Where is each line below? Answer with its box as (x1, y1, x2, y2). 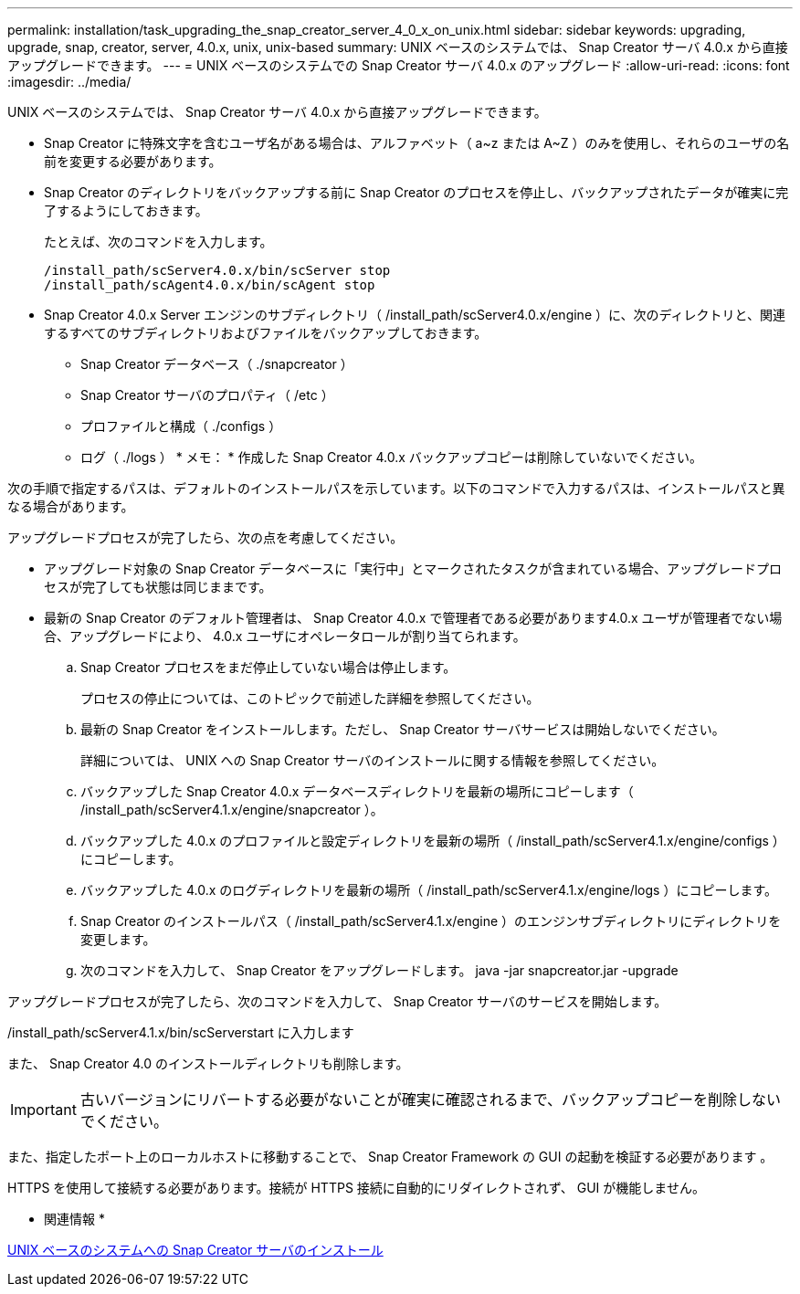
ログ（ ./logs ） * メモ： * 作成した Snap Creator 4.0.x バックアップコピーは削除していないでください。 (80, 449, 703, 465)
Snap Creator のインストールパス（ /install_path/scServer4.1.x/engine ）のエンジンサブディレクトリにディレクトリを (80, 913, 782, 929)
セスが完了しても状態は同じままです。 (44, 579, 272, 594)
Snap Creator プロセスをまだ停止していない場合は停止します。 (80, 659, 457, 675)
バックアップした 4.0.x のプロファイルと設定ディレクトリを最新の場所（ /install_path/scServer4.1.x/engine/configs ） (80, 833, 785, 848)
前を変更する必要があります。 (44, 153, 222, 169)
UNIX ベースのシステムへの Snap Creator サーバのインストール (7, 1242, 384, 1257)
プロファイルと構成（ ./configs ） (80, 418, 282, 434)
